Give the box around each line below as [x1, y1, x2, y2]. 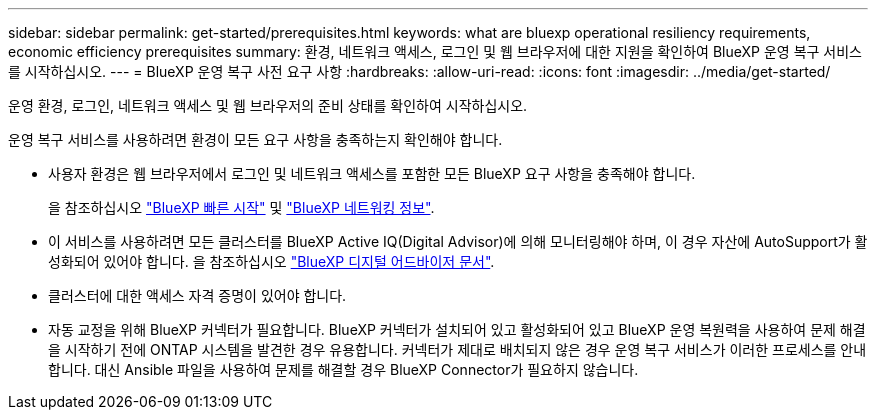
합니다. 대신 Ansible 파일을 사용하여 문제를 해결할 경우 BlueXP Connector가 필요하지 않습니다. [48, 361, 639, 378]
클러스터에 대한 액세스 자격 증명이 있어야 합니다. [48, 287, 347, 304]
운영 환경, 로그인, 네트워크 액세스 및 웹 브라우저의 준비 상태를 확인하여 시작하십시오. [8, 97, 528, 114]
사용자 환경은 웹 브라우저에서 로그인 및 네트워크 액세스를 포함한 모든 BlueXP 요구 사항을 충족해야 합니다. [48, 165, 696, 182]
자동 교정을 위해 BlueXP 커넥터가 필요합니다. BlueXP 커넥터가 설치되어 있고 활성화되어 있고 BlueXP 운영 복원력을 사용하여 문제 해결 [48, 321, 866, 338]
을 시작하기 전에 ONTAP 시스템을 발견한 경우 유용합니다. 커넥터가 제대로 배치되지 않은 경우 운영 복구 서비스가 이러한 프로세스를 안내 [48, 341, 867, 358]
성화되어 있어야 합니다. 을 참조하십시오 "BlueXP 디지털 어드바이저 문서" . [48, 253, 495, 270]
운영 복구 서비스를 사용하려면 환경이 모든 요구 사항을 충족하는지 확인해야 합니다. [8, 131, 503, 148]
